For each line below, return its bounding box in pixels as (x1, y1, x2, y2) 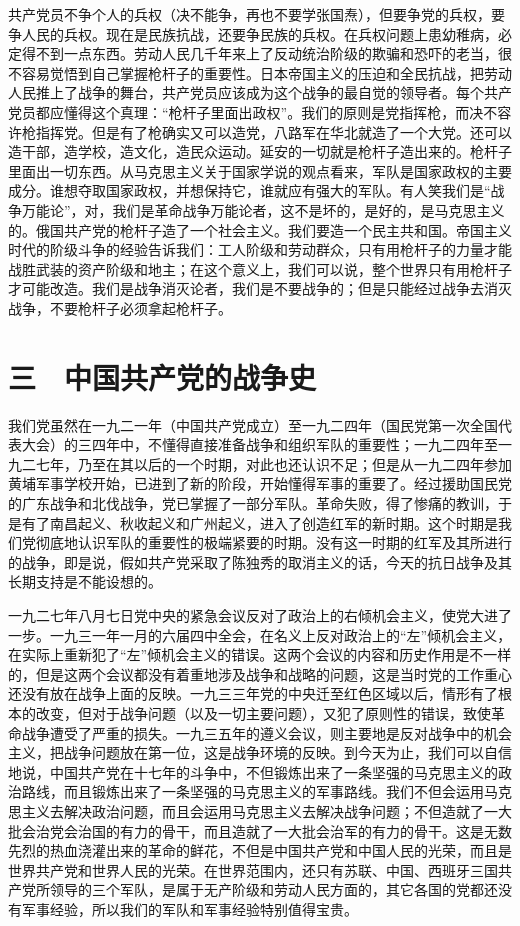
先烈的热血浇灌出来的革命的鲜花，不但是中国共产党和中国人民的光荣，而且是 (8, 840, 512, 861)
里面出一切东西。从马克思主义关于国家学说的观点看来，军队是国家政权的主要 (8, 160, 512, 181)
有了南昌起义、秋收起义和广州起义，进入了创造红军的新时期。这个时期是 (21, 512, 498, 533)
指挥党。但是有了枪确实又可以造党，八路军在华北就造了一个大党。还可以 (35, 121, 512, 142)
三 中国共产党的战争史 (8, 356, 317, 397)
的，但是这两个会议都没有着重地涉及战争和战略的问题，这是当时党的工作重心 (8, 663, 512, 684)
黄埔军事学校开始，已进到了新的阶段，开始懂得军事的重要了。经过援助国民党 (8, 473, 512, 494)
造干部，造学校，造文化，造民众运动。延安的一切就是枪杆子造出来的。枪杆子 (8, 141, 512, 162)
